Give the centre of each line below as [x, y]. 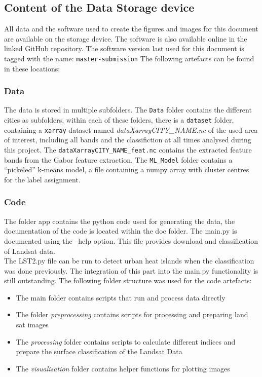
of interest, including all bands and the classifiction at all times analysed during [128, 140]
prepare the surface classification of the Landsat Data [99, 351]
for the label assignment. [42, 179]
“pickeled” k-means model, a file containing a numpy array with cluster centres [127, 169]
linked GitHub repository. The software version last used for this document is [124, 48]
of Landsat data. [30, 251]
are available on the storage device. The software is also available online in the [126, 38]
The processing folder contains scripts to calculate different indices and [126, 341]
